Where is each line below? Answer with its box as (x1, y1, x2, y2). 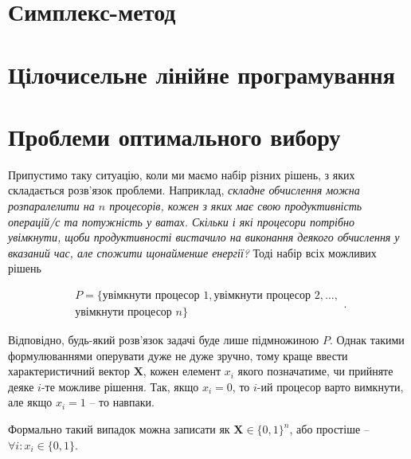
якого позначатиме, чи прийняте (237, 363, 393, 379)
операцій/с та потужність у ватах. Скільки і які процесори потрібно (8, 213, 354, 229)
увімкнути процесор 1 (102, 290, 209, 302)
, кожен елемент (143, 363, 221, 379)
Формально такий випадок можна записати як (8, 421, 230, 437)
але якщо (8, 394, 53, 410)
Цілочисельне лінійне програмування (8, 57, 395, 90)
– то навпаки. (89, 394, 155, 410)
